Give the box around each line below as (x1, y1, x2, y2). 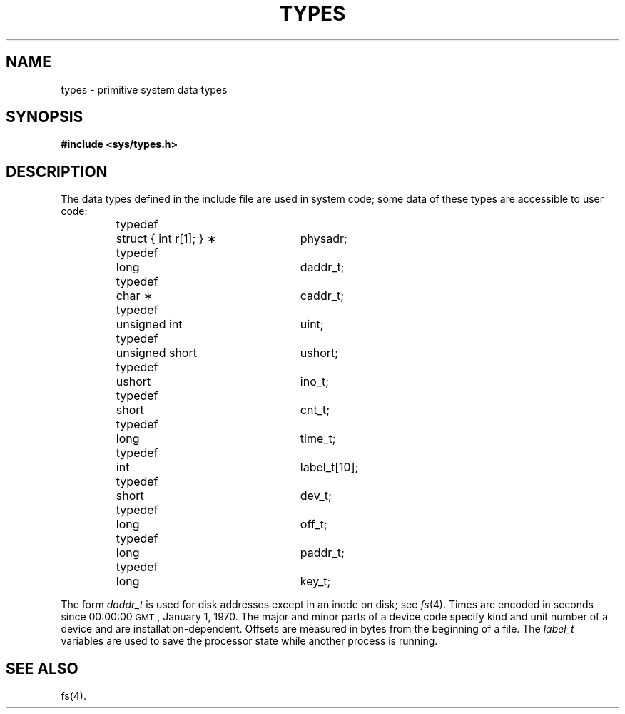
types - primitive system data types (61, 83, 228, 96)
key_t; (300, 574, 331, 589)
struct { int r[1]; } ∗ (116, 231, 217, 246)
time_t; (300, 431, 336, 446)
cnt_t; (300, 403, 330, 418)
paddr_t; (300, 545, 345, 560)
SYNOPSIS (6, 108, 83, 126)
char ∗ (116, 288, 153, 303)
